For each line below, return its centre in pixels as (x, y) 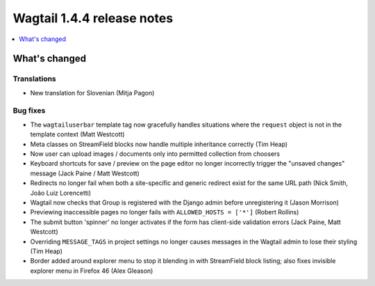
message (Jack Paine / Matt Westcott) (85, 173)
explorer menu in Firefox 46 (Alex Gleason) (92, 271)
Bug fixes (29, 111)
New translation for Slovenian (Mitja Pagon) (92, 93)
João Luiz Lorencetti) (61, 193)
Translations (35, 79)
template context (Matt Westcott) (77, 134)
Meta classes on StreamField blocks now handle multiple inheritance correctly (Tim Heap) (159, 144)
